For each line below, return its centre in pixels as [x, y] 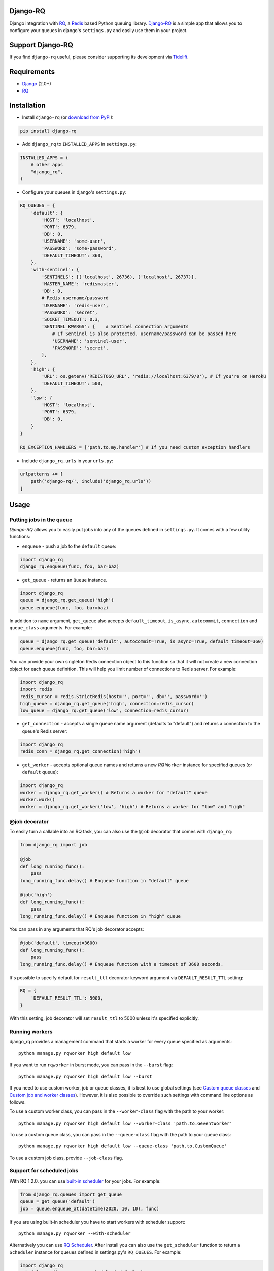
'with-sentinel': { [55, 270]
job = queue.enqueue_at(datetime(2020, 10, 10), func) [90, 1208]
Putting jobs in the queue [41, 520]
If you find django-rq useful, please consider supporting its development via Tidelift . [99, 57]
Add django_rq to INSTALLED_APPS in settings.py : [79, 144]
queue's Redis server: [45, 731]
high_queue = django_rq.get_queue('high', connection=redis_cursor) [107, 704]
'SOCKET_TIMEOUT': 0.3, [71, 320]
